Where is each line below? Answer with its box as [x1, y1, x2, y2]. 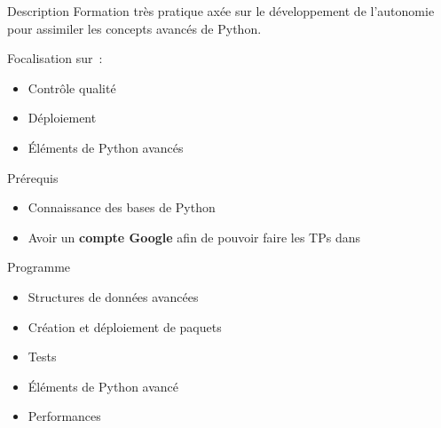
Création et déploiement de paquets [28, 317, 222, 336]
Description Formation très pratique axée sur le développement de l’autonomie [7, 2, 435, 20]
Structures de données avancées [28, 287, 199, 305]
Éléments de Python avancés [28, 138, 184, 156]
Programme [7, 258, 71, 276]
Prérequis [7, 168, 59, 186]
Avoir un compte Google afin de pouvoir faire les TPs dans [28, 227, 360, 246]
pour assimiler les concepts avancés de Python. [7, 19, 262, 37]
